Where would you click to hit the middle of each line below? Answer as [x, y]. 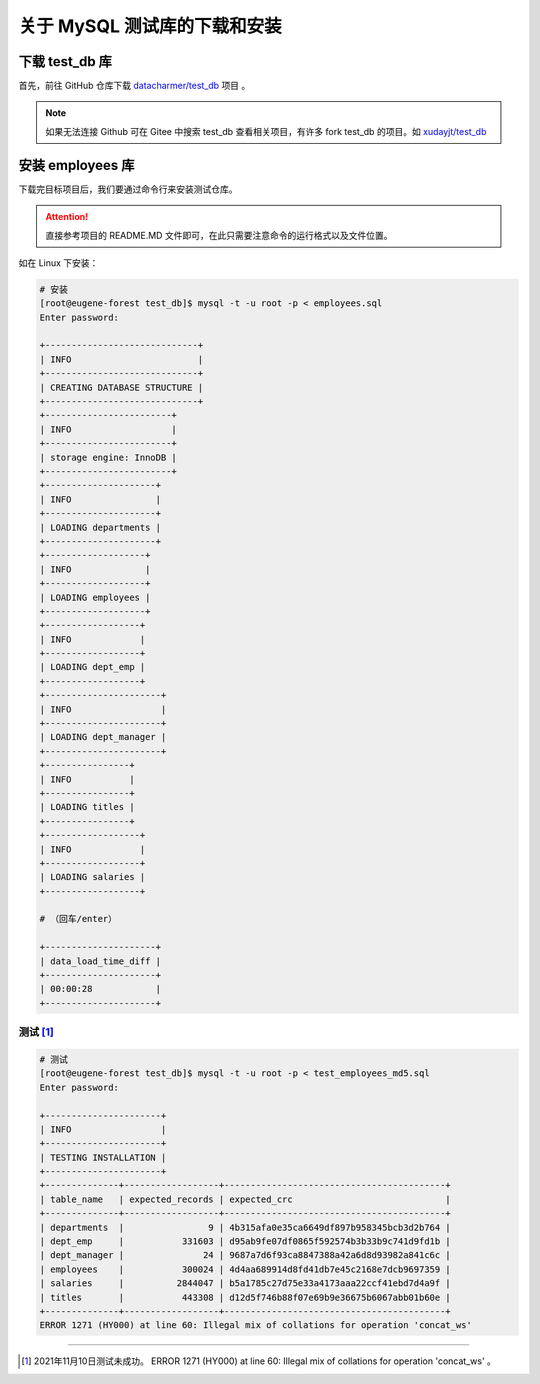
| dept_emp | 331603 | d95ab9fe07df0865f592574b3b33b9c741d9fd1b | [245, 1241]
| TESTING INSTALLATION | [103, 1157]
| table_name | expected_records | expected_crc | [245, 1199]
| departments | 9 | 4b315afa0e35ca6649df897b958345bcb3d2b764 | [245, 1227]
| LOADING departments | [100, 527]
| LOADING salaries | [92, 877]
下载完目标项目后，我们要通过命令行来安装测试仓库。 [128, 189]
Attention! [67, 217]
